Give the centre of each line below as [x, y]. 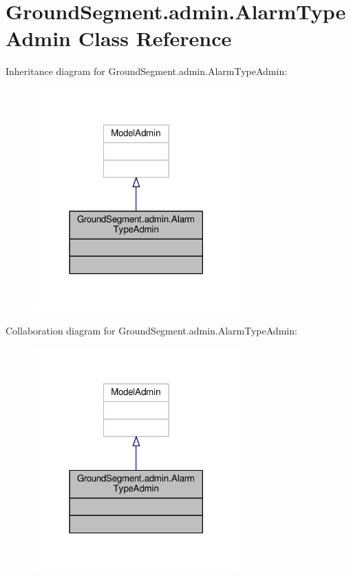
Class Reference [155, 38]
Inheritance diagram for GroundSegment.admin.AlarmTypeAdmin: [147, 71]
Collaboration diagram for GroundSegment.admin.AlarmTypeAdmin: [151, 330]
